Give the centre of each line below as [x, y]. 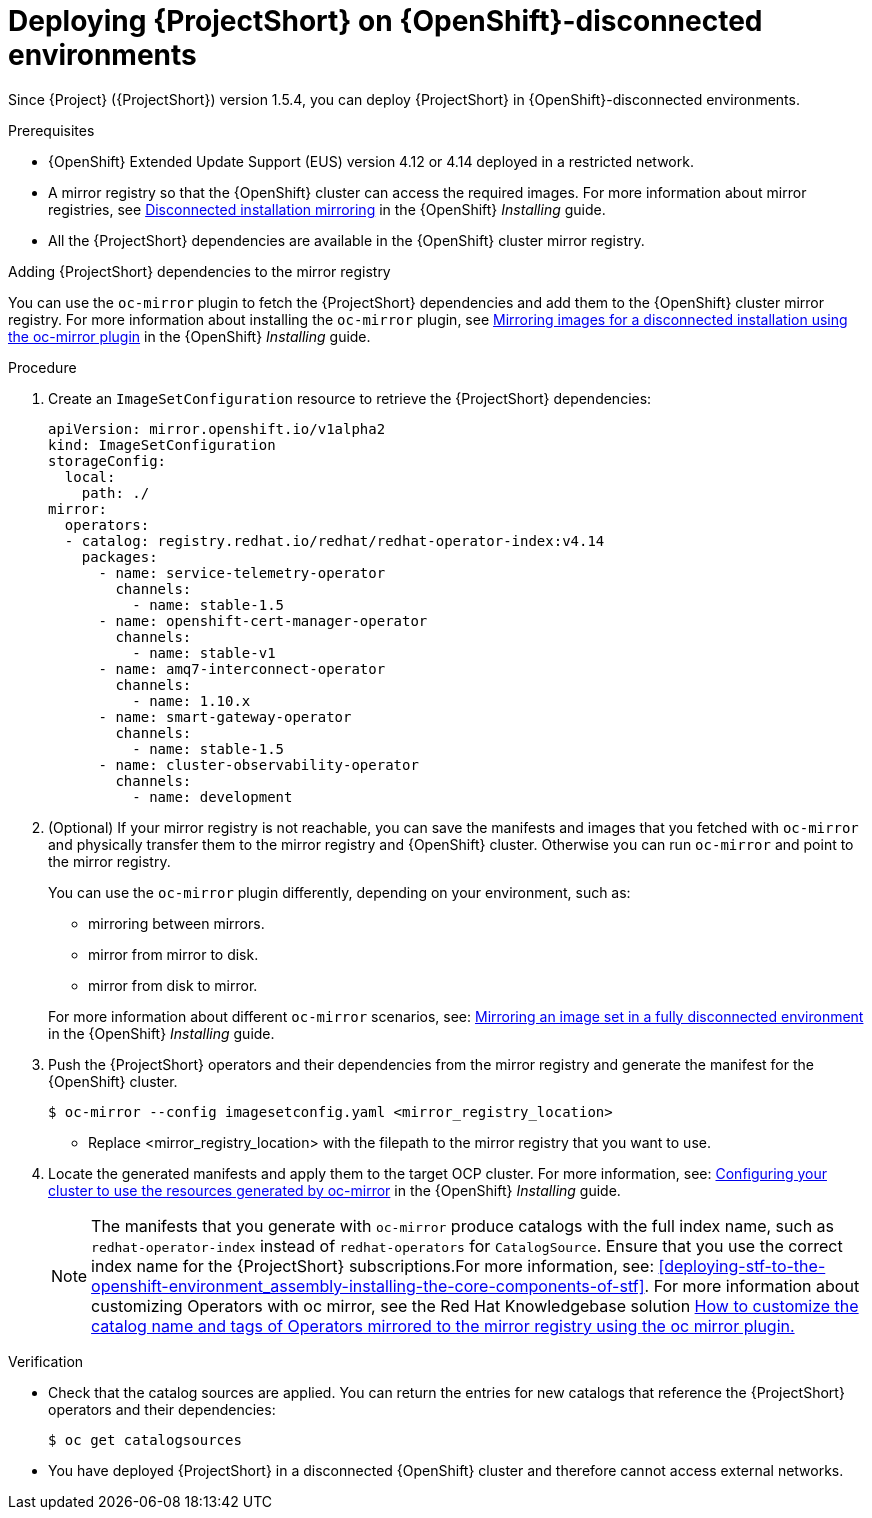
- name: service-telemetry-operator [242, 572]
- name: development [212, 796]
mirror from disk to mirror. [173, 985]
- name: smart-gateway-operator [225, 716]
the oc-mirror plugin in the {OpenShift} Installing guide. [189, 336]
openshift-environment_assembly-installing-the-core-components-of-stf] [368, 1285]
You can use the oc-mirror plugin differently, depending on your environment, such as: [339, 892]
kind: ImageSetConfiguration [162, 444]
